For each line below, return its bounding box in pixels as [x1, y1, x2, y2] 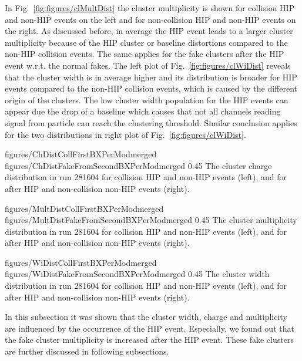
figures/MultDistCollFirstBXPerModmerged [5, 202, 164, 214]
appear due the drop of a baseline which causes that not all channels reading [5, 105, 281, 117]
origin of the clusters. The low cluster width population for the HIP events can [5, 93, 288, 106]
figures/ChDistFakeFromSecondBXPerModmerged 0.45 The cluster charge [5, 159, 272, 171]
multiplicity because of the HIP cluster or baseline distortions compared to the [5, 36, 288, 48]
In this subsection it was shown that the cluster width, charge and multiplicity [5, 311, 287, 323]
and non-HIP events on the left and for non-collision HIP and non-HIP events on [5, 13, 296, 25]
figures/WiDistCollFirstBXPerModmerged [5, 256, 157, 268]
